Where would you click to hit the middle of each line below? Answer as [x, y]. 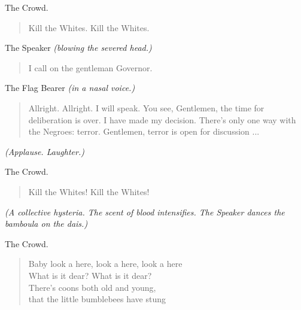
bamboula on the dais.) [46, 224]
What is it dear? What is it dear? [90, 275]
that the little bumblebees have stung [97, 299]
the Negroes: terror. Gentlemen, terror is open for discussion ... [144, 131]
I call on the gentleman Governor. [90, 67]
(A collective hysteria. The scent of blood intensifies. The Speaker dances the [145, 212]
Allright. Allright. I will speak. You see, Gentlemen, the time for [146, 107]
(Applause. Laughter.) [45, 151]
